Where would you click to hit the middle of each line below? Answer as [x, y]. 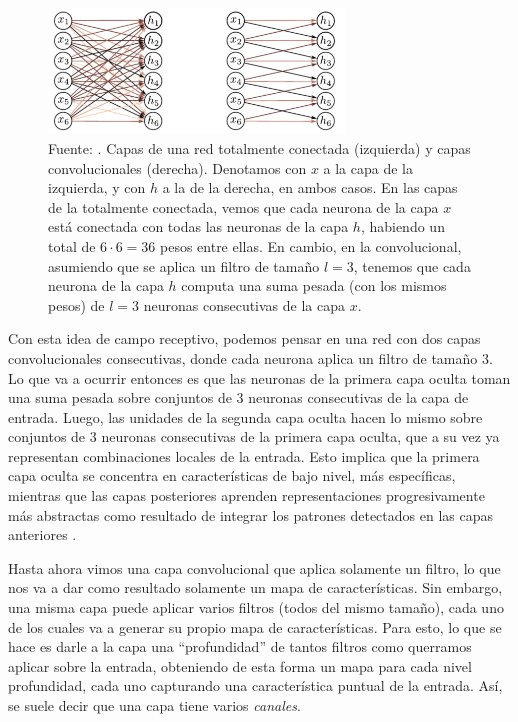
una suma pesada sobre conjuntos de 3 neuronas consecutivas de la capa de [238, 397]
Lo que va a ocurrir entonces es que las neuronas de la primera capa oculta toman [259, 377]
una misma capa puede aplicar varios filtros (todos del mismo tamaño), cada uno [256, 607]
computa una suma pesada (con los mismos [314, 285]
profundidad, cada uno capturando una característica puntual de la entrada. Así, [255, 685]
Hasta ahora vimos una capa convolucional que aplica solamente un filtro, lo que [254, 567]
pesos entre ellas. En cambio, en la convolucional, [310, 245]
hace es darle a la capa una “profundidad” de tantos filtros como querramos [240, 646]
